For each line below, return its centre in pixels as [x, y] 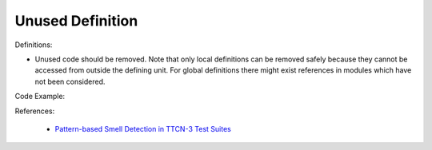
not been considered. [70, 81]
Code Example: [40, 97]
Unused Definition [76, 21]
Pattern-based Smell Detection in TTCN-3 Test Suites [143, 128]
